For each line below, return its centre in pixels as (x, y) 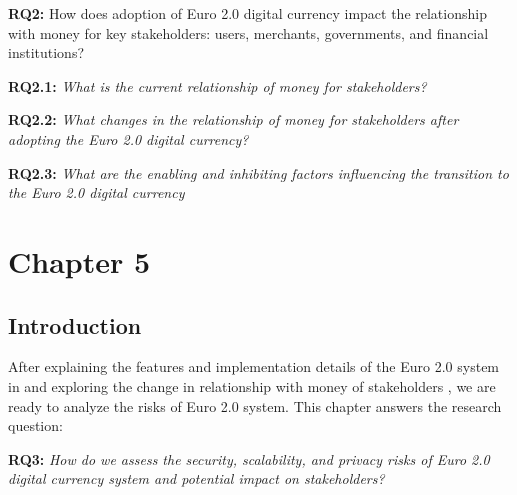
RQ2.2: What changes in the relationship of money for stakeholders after (233, 119)
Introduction (75, 324)
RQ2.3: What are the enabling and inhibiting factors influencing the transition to (258, 172)
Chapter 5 (79, 260)
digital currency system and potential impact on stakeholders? (196, 478)
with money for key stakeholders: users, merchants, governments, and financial (248, 32)
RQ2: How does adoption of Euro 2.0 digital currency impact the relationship (247, 13)
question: (35, 425)
